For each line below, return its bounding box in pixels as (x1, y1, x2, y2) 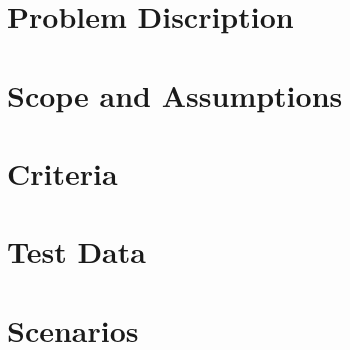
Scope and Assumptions (7, 74, 343, 115)
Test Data (7, 231, 146, 272)
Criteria (7, 152, 118, 193)
